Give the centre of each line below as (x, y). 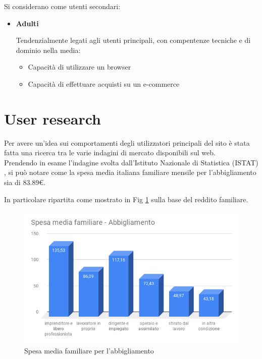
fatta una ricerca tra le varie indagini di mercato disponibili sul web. (110, 153)
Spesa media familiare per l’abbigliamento (89, 351)
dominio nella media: (48, 50)
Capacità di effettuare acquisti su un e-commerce (104, 83)
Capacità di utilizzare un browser (80, 67)
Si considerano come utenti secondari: (62, 6)
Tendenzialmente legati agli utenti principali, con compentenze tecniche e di (133, 40)
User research (53, 118)
